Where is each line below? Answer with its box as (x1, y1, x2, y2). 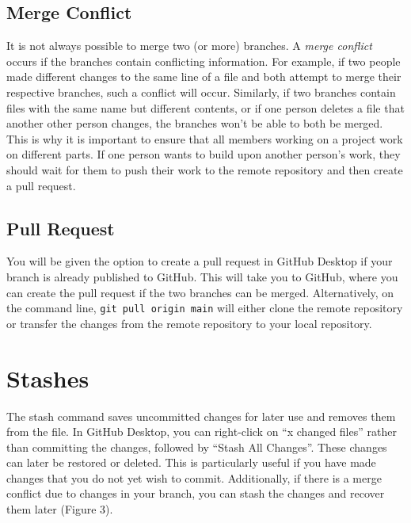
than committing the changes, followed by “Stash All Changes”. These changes (6, 438, 387, 455)
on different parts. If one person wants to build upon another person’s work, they (6, 146, 401, 162)
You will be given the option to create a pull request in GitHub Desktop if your (6, 253, 393, 269)
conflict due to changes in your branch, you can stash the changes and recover (6, 485, 385, 502)
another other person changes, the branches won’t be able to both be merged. (6, 115, 383, 132)
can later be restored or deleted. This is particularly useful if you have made (6, 454, 376, 471)
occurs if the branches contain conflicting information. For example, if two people (6, 52, 401, 69)
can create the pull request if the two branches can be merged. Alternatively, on (6, 284, 394, 300)
